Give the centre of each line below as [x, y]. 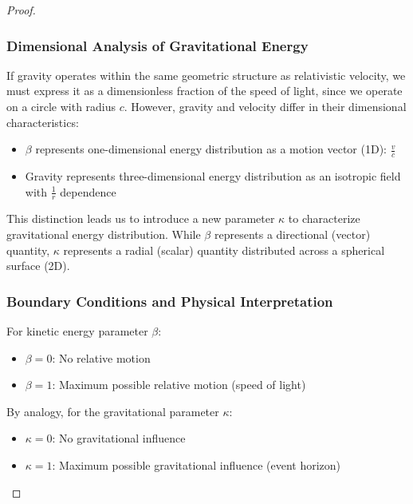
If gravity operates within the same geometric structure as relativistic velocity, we [206, 75]
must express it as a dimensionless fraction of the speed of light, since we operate [205, 91]
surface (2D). [38, 266]
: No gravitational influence [119, 438]
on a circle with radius [61, 106]
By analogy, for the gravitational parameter [113, 411]
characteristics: [43, 122]
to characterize [324, 218]
